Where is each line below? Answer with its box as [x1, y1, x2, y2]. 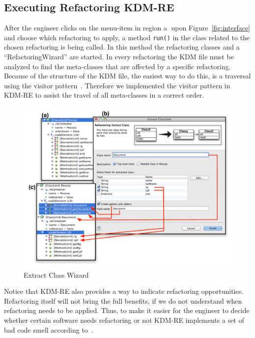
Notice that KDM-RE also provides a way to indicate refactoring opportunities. [4, 286, 244, 296]
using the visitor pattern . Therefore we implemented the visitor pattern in [4, 80, 230, 90]
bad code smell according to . [4, 324, 93, 335]
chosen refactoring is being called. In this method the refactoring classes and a [4, 42, 240, 52]
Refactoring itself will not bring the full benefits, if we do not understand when [4, 295, 242, 306]
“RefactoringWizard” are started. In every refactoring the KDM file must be [4, 52, 234, 62]
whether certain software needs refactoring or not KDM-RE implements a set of [4, 314, 244, 325]
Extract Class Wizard [24, 269, 89, 280]
